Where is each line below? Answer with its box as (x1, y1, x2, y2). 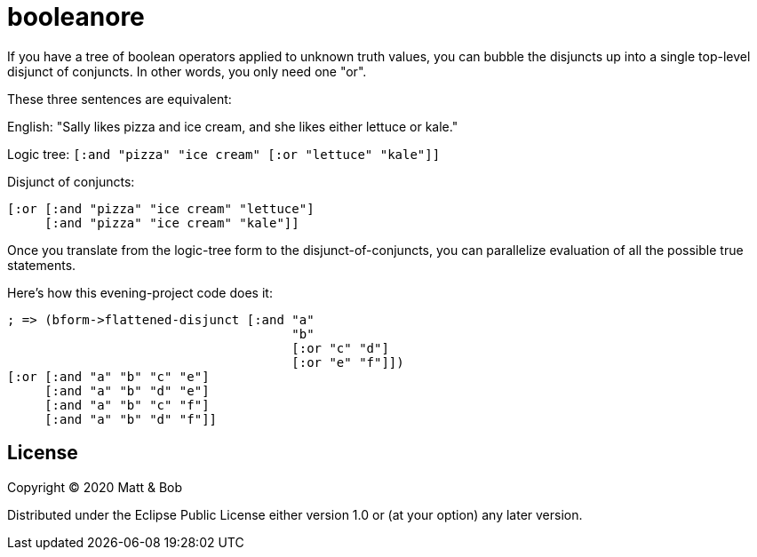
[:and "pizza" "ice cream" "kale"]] (44, 215, 299, 230)
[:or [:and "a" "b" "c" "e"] (7, 369, 210, 384)
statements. (7, 257, 76, 273)
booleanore (7, 2, 145, 32)
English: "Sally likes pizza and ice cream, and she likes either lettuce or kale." (7, 118, 458, 134)
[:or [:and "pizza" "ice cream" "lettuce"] (7, 201, 315, 216)
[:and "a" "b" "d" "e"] (44, 383, 210, 398)
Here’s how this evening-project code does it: (7, 284, 273, 300)
